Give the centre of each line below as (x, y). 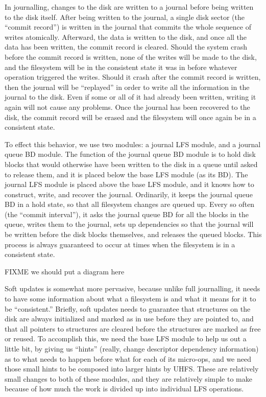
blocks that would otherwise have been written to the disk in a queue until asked (131, 164)
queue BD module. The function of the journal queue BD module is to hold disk (130, 154)
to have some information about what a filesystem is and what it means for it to (130, 299)
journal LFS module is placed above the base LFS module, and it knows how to (129, 184)
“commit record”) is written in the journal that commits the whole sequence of (128, 27)
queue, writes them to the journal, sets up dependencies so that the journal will (129, 224)
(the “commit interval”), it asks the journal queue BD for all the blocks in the (127, 214)
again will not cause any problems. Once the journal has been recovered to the (127, 107)
